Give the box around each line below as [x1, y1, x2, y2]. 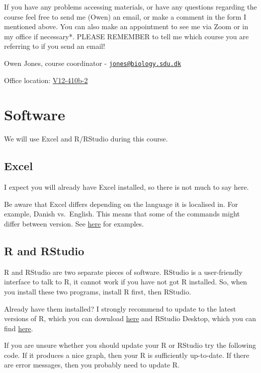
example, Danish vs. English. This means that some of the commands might [4, 208, 240, 219]
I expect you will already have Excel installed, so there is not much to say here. [4, 182, 249, 192]
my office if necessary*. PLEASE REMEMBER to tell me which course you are [4, 31, 249, 41]
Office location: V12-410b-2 [4, 74, 88, 85]
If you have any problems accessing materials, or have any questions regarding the [4, 2, 257, 12]
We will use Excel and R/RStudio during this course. [4, 133, 168, 144]
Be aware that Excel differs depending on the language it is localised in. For [4, 198, 238, 209]
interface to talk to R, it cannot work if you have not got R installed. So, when [4, 276, 247, 287]
